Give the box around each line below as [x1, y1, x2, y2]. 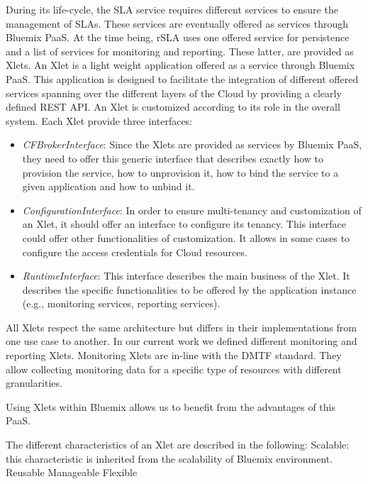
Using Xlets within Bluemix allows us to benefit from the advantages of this [6, 399, 336, 414]
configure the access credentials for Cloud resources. [22, 244, 247, 259]
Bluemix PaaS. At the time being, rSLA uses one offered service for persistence [6, 30, 350, 45]
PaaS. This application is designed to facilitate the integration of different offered [6, 71, 359, 86]
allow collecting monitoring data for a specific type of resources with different [6, 361, 342, 376]
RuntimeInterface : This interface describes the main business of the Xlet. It [22, 268, 350, 283]
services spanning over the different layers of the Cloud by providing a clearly [6, 85, 342, 100]
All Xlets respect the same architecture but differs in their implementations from [6, 319, 357, 334]
